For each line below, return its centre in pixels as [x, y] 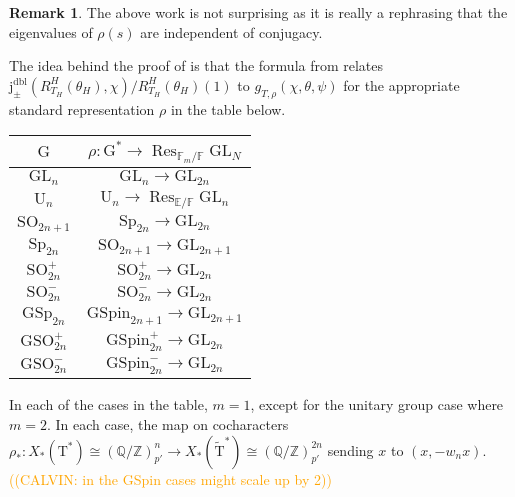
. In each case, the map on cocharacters [167, 424]
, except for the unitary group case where [377, 404]
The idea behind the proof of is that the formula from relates [196, 65]
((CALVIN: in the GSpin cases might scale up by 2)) [170, 478]
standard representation [82, 108]
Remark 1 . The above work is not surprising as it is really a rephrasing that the [258, 12]
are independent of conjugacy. [231, 31]
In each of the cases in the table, [108, 404]
